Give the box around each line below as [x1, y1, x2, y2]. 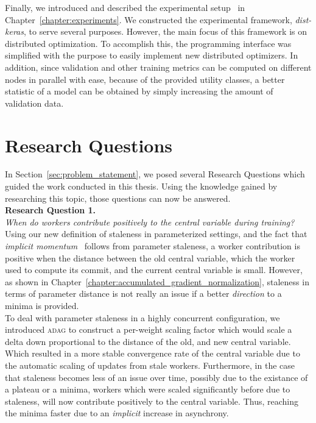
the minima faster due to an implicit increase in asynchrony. [5, 407, 229, 419]
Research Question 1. [5, 204, 96, 216]
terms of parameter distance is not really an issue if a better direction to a [5, 287, 282, 300]
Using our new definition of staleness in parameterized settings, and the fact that [5, 227, 307, 240]
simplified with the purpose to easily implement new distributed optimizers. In [5, 49, 298, 62]
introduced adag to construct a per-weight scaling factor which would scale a [5, 323, 292, 336]
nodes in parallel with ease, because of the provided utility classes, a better [5, 73, 285, 85]
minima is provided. [5, 299, 79, 311]
